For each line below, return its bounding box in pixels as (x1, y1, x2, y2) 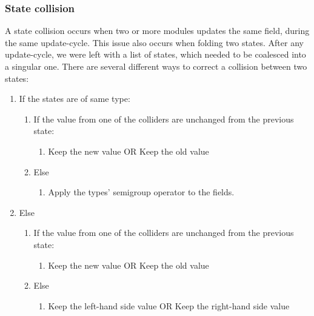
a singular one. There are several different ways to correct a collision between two (5, 60, 307, 72)
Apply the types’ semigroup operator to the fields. (48, 186, 235, 198)
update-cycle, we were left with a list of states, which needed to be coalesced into (5, 48, 306, 61)
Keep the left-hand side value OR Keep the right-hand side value (48, 299, 290, 312)
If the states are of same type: (19, 92, 130, 105)
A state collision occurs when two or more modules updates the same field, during (5, 24, 310, 37)
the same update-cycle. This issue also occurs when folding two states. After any (5, 36, 304, 49)
